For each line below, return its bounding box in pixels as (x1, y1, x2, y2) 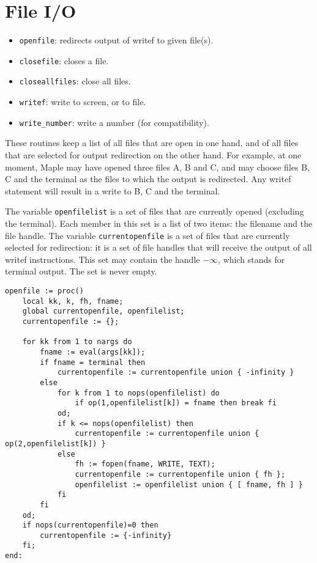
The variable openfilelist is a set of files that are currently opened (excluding (5, 205, 304, 218)
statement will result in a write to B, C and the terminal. (5, 184, 220, 197)
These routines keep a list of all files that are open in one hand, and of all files (5, 136, 299, 149)
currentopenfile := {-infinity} (40, 531, 172, 540)
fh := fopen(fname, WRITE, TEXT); (75, 460, 215, 469)
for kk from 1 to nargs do (22, 337, 132, 347)
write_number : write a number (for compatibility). (19, 116, 209, 128)
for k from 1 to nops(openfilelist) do (57, 388, 220, 397)
